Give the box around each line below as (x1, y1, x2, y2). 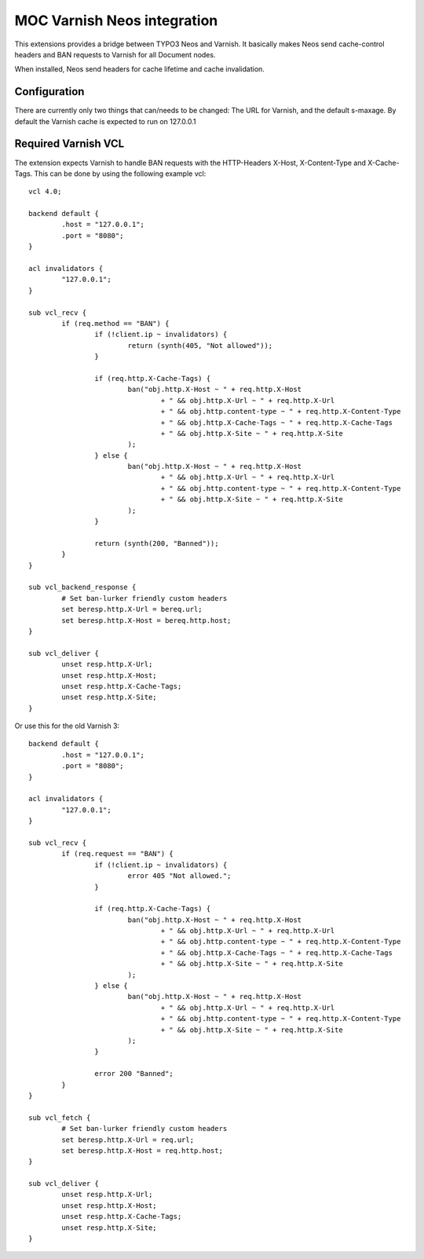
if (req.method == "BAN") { (61, 319, 170, 328)
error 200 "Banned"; (94, 1069, 174, 1078)
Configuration (14, 85, 85, 98)
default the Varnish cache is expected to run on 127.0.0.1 (14, 116, 196, 126)
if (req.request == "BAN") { (61, 849, 174, 858)
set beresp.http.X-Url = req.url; (61, 1135, 195, 1144)
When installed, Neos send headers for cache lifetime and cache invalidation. (14, 64, 265, 74)
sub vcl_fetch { (28, 1113, 91, 1122)
